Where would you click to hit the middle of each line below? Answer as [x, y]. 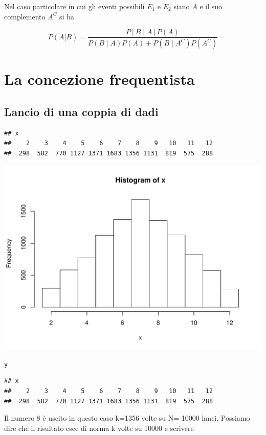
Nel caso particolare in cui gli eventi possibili [74, 6]
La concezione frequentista [99, 79]
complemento [25, 16]
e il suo [211, 6]
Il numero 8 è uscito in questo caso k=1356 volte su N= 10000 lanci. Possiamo [127, 418]
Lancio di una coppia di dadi [81, 111]
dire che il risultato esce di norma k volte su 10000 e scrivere [99, 428]
